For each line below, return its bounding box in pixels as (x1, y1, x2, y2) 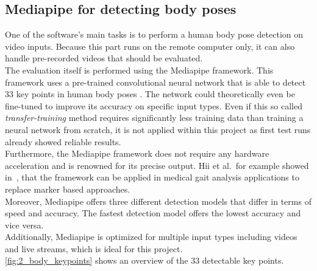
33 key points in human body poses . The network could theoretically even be (5, 87, 295, 100)
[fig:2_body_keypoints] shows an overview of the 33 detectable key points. (5, 254, 284, 267)
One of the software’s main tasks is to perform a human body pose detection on (5, 28, 304, 41)
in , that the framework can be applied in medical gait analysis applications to (5, 171, 299, 184)
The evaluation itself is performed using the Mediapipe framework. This (5, 63, 274, 76)
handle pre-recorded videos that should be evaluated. (5, 52, 203, 64)
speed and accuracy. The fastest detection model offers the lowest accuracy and (5, 207, 301, 219)
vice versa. (5, 218, 44, 231)
